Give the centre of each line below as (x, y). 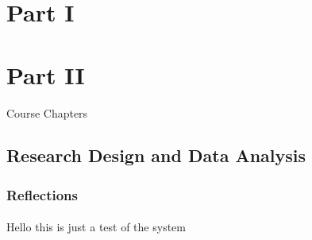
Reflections (42, 194)
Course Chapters (47, 112)
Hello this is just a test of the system (96, 227)
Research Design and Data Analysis (156, 155)
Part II (46, 74)
